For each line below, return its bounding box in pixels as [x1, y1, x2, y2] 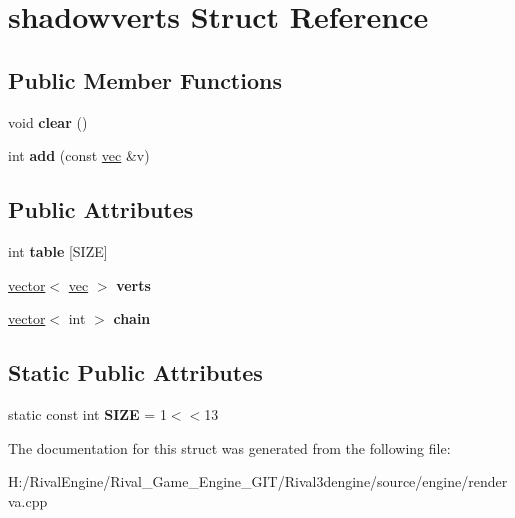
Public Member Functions [8, 64, 282, 95]
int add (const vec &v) [8, 145, 150, 166]
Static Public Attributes [8, 357, 263, 388]
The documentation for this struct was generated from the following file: [8, 437, 451, 458]
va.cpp [8, 490, 48, 511]
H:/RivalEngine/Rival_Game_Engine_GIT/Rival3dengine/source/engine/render [8, 471, 508, 492]
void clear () [8, 111, 88, 132]
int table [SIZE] [8, 240, 108, 261]
